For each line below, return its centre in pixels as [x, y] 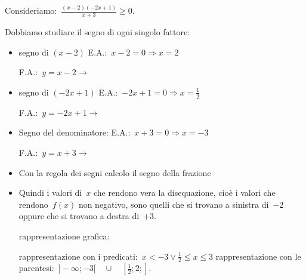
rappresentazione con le [258, 256]
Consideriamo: [31, 10]
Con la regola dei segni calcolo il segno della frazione [115, 172]
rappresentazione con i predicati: [78, 256]
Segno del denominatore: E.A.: [75, 132]
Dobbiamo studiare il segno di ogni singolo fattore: [98, 32]
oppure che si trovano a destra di [79, 216]
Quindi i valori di [50, 193]
